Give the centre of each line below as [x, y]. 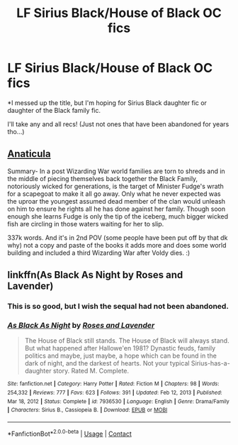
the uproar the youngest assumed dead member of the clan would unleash [116, 201]
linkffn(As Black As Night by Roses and [95, 275]
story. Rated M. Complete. [91, 371]
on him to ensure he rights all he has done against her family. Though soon [116, 209]
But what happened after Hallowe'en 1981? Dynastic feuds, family [120, 348]
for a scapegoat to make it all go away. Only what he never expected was [114, 194]
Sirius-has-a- [210, 363]
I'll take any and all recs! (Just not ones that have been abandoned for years [118, 124]
